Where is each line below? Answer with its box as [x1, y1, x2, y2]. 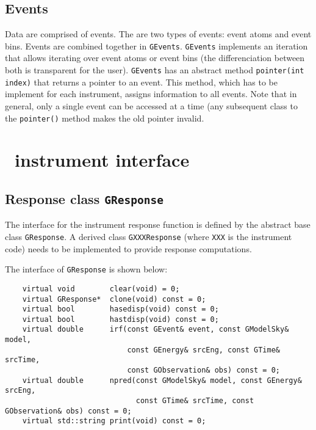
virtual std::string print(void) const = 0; [22, 417, 206, 426]
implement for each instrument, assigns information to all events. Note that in [5, 87, 297, 100]
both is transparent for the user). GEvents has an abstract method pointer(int [5, 64, 304, 76]
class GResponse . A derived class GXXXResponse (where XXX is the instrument [5, 230, 292, 242]
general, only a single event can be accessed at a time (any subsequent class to [5, 99, 298, 112]
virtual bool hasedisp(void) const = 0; [22, 305, 219, 314]
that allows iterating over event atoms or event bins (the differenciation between [5, 51, 305, 64]
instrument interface [15, 147, 190, 172]
